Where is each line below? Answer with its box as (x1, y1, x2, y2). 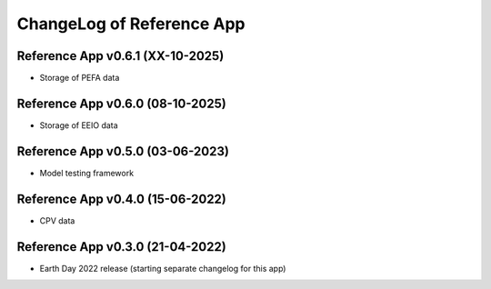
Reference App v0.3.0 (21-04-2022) (16, 239, 226, 254)
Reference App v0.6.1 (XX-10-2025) (16, 48, 225, 64)
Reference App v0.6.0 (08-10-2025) (16, 95, 226, 111)
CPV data (39, 214, 75, 226)
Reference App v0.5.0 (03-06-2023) (16, 144, 229, 159)
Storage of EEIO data (39, 119, 118, 131)
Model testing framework (39, 167, 135, 178)
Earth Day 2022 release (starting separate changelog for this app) (39, 263, 286, 274)
